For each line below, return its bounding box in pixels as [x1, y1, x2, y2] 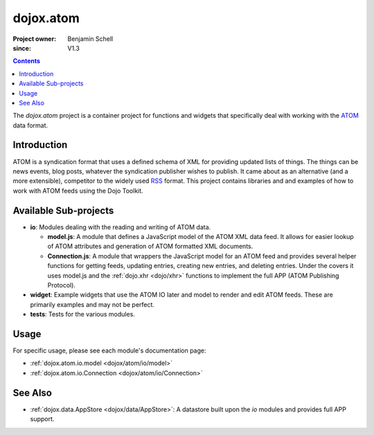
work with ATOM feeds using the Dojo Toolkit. [12, 186, 143, 195]
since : [12, 44, 31, 52]
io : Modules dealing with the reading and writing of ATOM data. [30, 222, 211, 231]
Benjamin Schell [67, 35, 114, 43]
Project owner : [12, 35, 57, 43]
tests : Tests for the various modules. [30, 310, 135, 319]
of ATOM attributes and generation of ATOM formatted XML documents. [47, 242, 253, 251]
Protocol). [47, 281, 76, 289]
